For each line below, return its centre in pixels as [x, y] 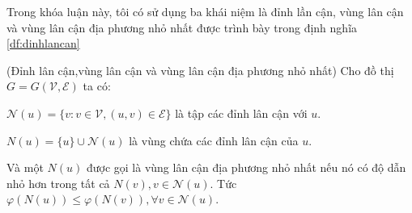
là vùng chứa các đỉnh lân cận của [214, 140]
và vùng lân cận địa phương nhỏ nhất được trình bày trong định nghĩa [182, 27]
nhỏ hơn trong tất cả [58, 183]
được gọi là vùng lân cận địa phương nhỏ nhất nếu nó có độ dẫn [246, 167]
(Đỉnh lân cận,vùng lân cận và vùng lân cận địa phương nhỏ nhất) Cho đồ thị [200, 70]
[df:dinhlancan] [43, 43]
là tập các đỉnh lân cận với [241, 113]
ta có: [97, 86]
